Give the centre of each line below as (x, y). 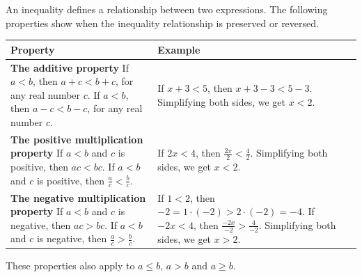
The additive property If (70, 67)
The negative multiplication (78, 197)
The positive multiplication (77, 139)
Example (179, 49)
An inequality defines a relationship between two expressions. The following (167, 9)
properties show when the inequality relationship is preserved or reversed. (162, 23)
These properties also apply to (70, 265)
